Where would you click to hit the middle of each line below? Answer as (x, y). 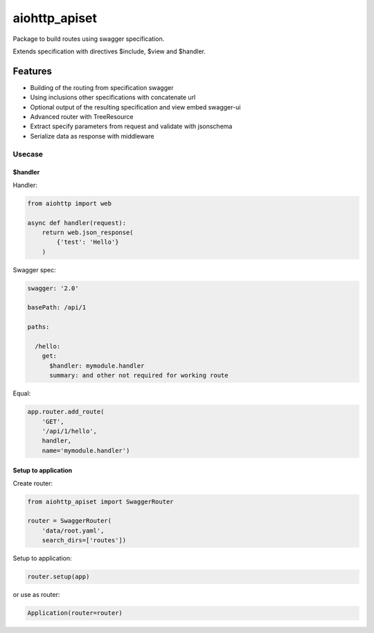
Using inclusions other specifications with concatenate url (113, 98)
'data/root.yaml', (73, 531)
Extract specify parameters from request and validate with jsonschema (131, 126)
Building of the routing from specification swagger (102, 87)
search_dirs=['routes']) (84, 541)
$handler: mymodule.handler (97, 366)
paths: (38, 327)
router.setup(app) (59, 577)
